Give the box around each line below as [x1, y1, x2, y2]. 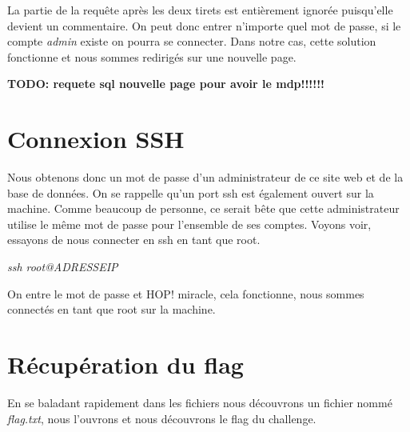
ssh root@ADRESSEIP [7, 258, 118, 275]
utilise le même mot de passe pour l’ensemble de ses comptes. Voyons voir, [7, 215, 372, 232]
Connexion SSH [7, 122, 185, 155]
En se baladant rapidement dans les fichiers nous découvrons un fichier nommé [7, 394, 392, 410]
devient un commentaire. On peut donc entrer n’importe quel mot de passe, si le [7, 17, 401, 34]
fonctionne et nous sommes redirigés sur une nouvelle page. [7, 48, 297, 65]
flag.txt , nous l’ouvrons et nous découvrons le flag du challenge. [7, 410, 316, 426]
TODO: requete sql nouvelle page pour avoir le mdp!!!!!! [7, 75, 324, 92]
